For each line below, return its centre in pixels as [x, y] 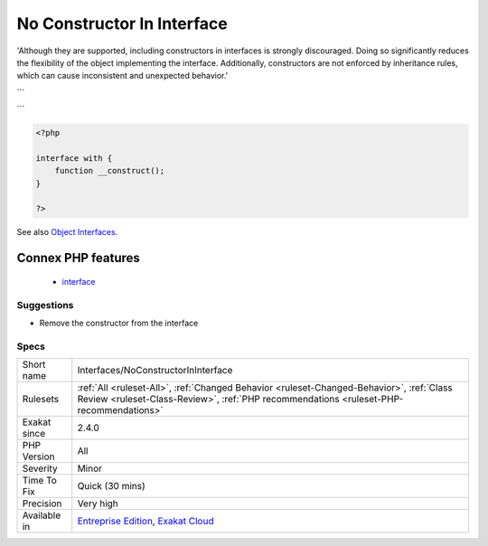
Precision [42, 504]
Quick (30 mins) [112, 486]
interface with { [74, 158]
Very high [98, 504]
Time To [40, 481]
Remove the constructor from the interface [119, 323]
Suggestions [45, 305]
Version [38, 457]
